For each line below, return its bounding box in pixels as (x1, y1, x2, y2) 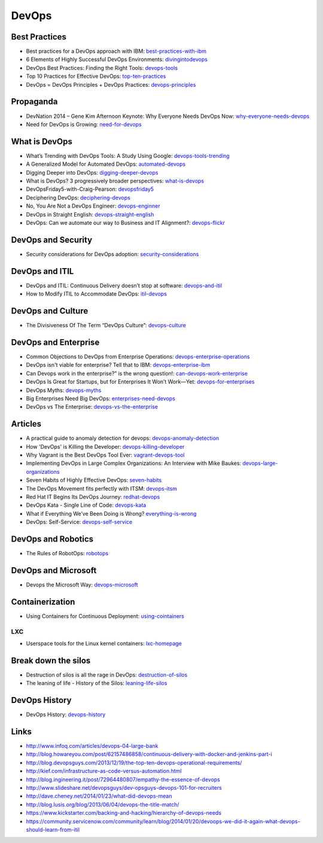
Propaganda (11, 96, 58, 107)
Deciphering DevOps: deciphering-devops (26, 194, 131, 201)
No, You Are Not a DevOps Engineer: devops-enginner (26, 202, 161, 209)
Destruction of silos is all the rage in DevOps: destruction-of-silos (26, 671, 188, 678)
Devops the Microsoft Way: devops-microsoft (26, 581, 138, 588)
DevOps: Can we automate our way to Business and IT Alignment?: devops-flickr (26, 219, 226, 226)
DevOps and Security (11, 235, 93, 245)
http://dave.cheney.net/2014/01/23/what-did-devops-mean (26, 793, 172, 800)
